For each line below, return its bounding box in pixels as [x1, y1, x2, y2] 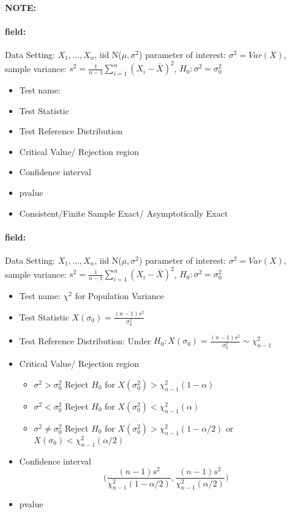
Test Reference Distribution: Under [19, 334, 151, 347]
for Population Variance [74, 289, 164, 302]
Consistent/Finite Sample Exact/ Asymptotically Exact [19, 206, 228, 219]
